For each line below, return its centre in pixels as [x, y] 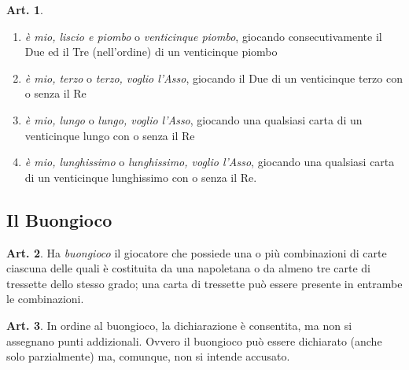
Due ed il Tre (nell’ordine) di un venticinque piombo [151, 52]
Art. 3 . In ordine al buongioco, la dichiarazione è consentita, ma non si [179, 325]
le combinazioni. [45, 299]
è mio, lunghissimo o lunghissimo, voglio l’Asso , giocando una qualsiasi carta [210, 162]
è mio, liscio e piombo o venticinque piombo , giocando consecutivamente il [203, 36]
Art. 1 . [25, 9]
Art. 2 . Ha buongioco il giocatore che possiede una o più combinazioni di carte [197, 252]
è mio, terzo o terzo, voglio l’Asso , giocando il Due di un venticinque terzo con [214, 78]
